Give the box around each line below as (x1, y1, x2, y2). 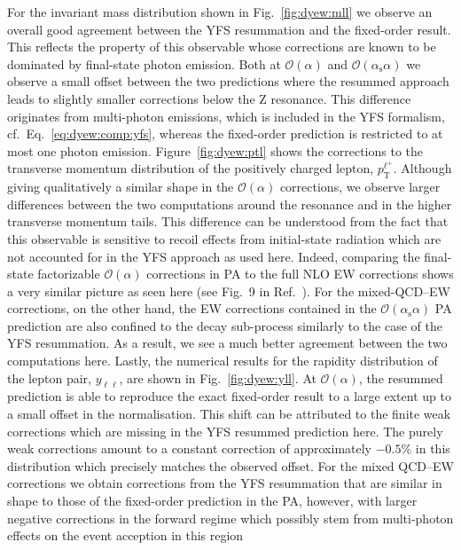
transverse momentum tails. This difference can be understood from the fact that (7, 212, 449, 231)
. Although (393, 159, 452, 177)
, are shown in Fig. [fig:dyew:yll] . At (119, 368, 316, 387)
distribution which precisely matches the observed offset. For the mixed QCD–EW (7, 456, 454, 475)
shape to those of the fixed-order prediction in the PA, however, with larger (7, 491, 418, 510)
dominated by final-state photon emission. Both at (7, 54, 281, 73)
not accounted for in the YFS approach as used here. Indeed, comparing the (7, 247, 420, 265)
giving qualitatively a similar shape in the (7, 177, 234, 196)
